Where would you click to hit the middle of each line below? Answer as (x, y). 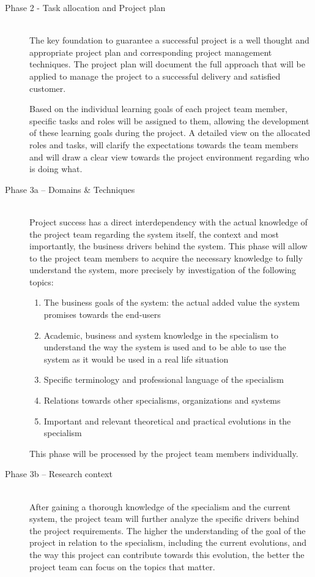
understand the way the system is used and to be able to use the (165, 347)
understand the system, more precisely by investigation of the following (163, 270)
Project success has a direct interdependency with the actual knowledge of (169, 221)
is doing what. (56, 169)
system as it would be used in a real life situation (136, 359)
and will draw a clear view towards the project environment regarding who (169, 157)
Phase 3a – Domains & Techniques (70, 189)
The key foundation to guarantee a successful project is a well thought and (169, 40)
